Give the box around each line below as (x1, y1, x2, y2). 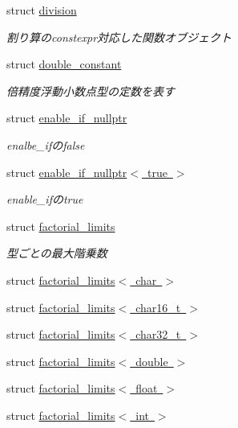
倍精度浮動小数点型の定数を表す (6, 82, 175, 99)
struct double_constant (6, 56, 122, 72)
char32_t (135, 326, 181, 343)
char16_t (135, 298, 181, 315)
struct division (6, 2, 77, 18)
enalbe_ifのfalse (6, 136, 85, 153)
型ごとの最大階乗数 (6, 245, 107, 261)
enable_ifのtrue (6, 191, 83, 208)
